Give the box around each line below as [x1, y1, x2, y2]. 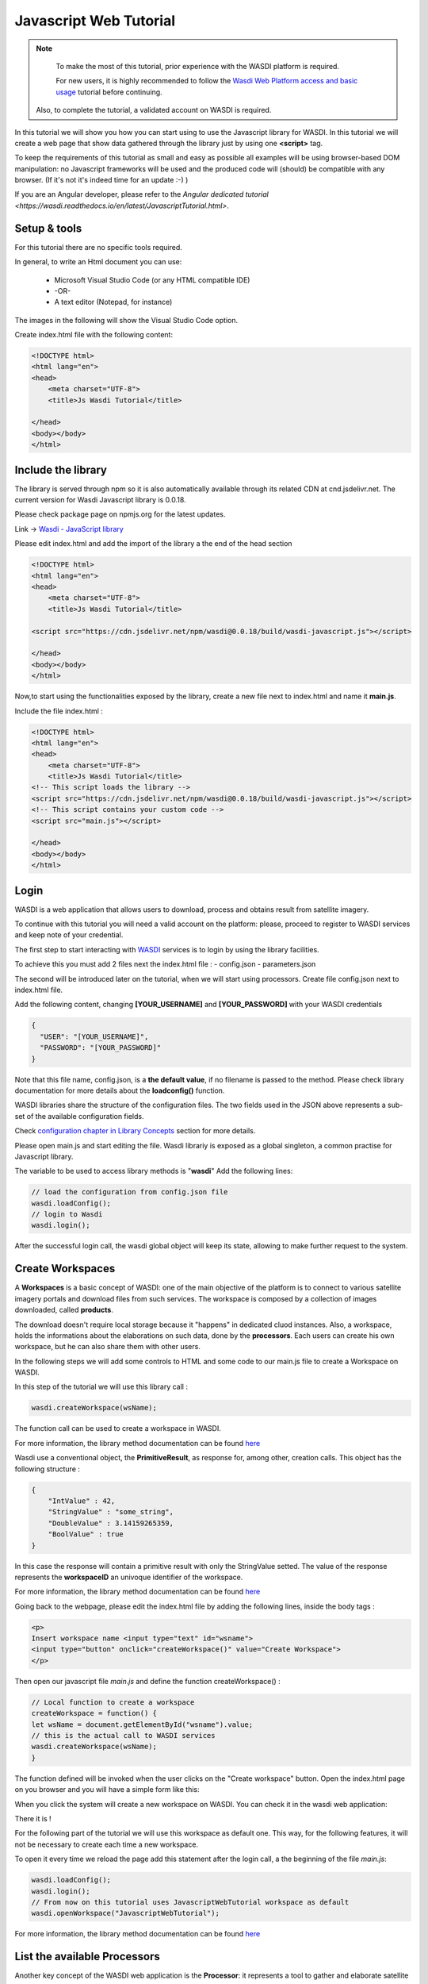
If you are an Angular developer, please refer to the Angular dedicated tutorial [14, 190, 269, 199]
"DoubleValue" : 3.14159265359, [48, 1518, 174, 1528]
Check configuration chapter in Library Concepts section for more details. [14, 1126, 256, 1136]
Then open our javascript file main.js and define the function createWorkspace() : [14, 1676, 281, 1686]
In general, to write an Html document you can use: [14, 257, 182, 267]
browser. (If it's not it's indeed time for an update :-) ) [14, 175, 189, 185]
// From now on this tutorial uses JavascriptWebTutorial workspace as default [31, 1897, 350, 1906]
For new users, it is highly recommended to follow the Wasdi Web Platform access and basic [55, 76, 358, 86]
